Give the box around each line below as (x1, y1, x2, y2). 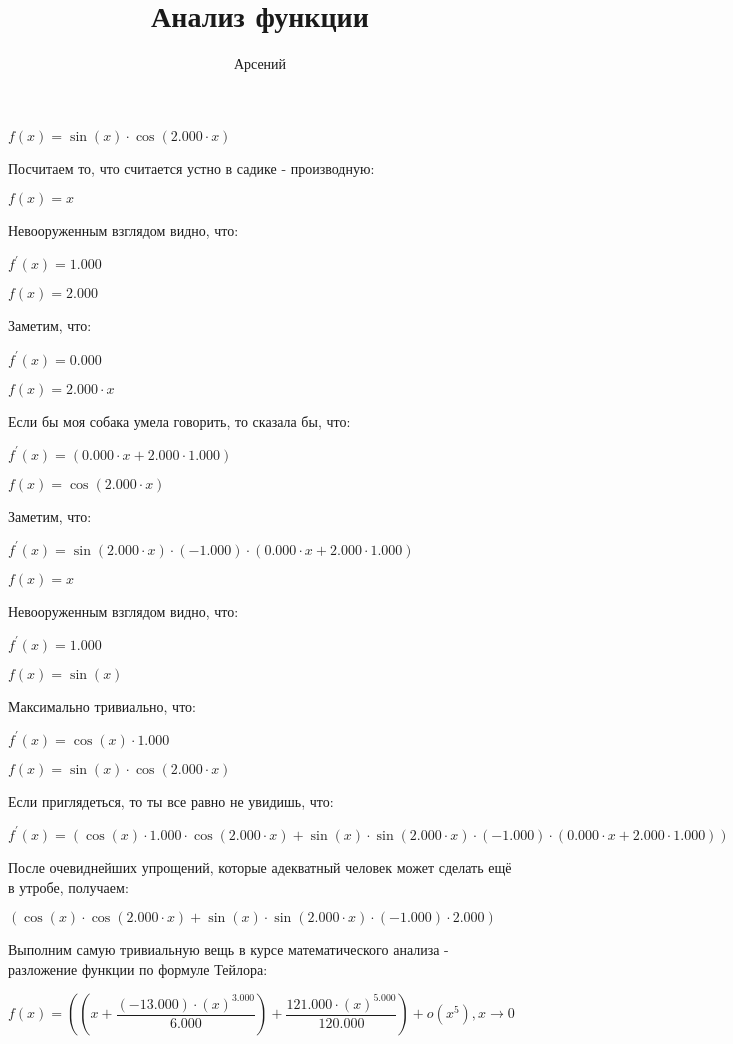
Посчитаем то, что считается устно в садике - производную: (8, 157, 375, 178)
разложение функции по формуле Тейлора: (8, 958, 268, 979)
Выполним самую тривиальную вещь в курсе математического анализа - (8, 939, 449, 960)
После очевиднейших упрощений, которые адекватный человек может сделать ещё (8, 856, 512, 877)
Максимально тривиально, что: (8, 695, 196, 716)
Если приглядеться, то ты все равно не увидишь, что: (8, 790, 334, 811)
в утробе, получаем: (8, 876, 129, 897)
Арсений (233, 53, 287, 74)
